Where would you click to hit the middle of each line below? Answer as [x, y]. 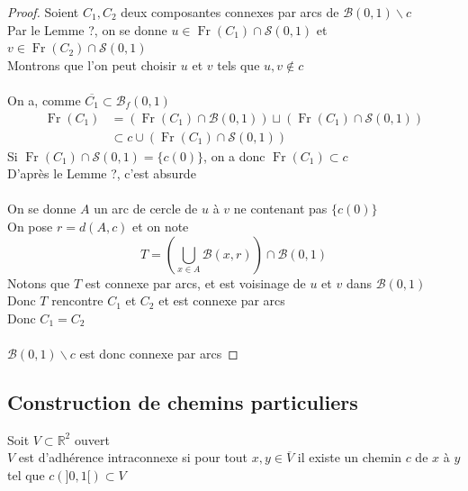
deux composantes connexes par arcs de [230, 12]
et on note [161, 226]
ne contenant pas [280, 209]
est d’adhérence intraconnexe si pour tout [133, 457]
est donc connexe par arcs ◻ [159, 353]
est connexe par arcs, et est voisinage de [195, 282]
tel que [26, 474]
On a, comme [44, 100]
